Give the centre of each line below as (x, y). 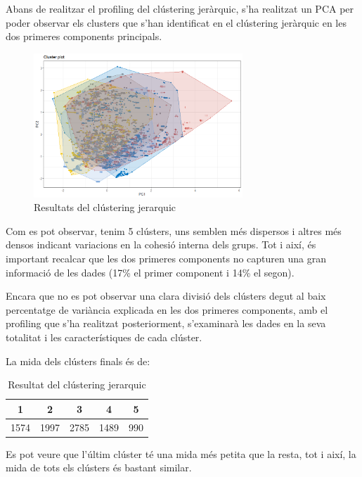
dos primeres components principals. (84, 36)
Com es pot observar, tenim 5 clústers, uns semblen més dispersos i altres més (174, 230)
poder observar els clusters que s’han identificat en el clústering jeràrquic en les (176, 22)
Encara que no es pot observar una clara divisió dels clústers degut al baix (166, 296)
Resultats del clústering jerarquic (105, 207)
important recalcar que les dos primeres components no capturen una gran (166, 259)
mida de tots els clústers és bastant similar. (99, 468)
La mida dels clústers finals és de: (78, 361)
